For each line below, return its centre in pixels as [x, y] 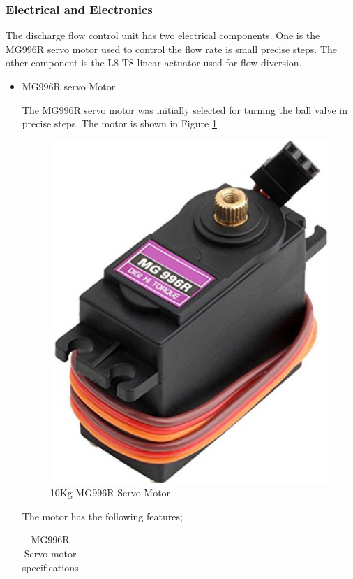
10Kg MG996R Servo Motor [110, 493]
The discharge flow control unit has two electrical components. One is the [163, 35]
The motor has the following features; [102, 516]
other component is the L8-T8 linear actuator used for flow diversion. [154, 63]
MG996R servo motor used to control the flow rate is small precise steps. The [172, 49]
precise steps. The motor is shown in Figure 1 [119, 123]
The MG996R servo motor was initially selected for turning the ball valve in [185, 109]
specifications [50, 567]
